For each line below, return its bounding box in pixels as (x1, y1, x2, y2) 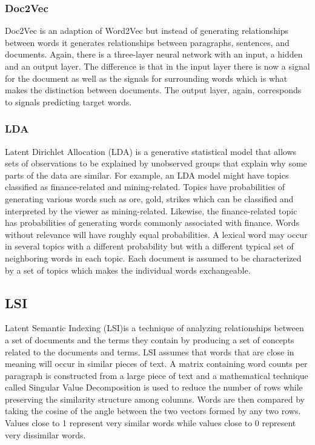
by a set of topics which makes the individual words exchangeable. (5, 263, 251, 276)
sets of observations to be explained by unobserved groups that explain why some (5, 157, 307, 170)
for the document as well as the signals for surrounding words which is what (5, 71, 288, 84)
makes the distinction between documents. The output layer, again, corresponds (5, 84, 302, 96)
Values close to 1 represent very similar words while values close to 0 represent (5, 417, 296, 429)
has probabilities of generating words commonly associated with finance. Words (5, 216, 299, 229)
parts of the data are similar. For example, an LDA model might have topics (5, 168, 289, 181)
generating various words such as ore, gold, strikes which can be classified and (5, 192, 294, 205)
